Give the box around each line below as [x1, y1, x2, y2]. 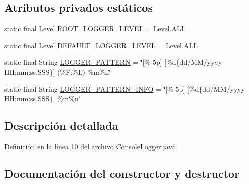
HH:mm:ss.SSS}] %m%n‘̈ [4, 93, 81, 104]
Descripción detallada [4, 118, 118, 133]
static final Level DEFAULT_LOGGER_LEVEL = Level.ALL [4, 40, 198, 50]
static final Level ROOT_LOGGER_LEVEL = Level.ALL [4, 23, 186, 34]
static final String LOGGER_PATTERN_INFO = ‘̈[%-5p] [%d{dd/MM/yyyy [4, 83, 245, 94]
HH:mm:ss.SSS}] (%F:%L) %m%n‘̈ [4, 66, 111, 77]
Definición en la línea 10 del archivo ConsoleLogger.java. [4, 141, 177, 151]
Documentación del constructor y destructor [4, 165, 240, 181]
